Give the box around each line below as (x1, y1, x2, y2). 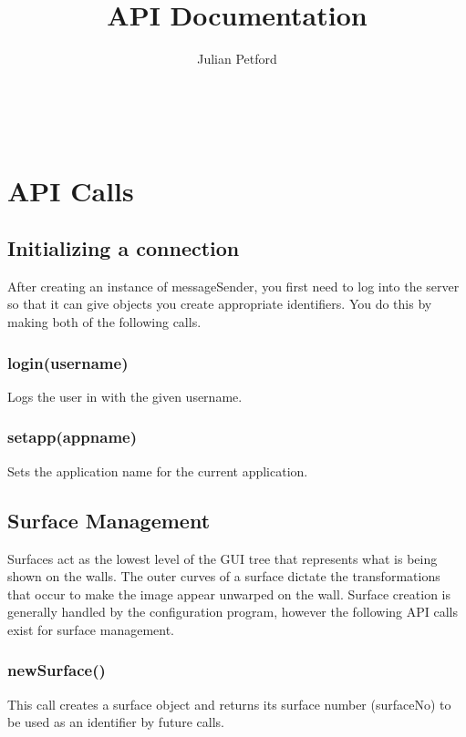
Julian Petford (197, 49, 277, 68)
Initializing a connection (7, 234, 240, 262)
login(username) (7, 351, 129, 374)
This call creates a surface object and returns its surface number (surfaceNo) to (7, 694, 451, 713)
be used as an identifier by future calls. (7, 712, 224, 732)
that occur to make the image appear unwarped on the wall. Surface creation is (7, 584, 450, 603)
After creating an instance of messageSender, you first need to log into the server (7, 276, 460, 295)
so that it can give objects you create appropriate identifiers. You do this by (7, 294, 432, 313)
